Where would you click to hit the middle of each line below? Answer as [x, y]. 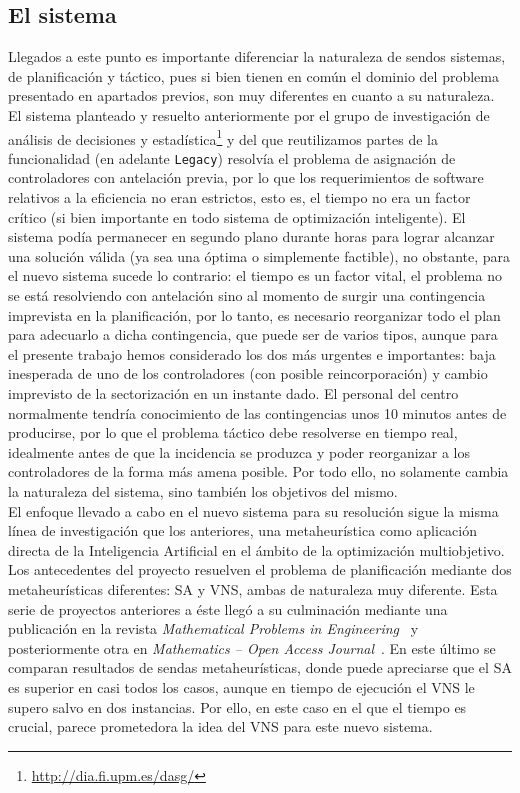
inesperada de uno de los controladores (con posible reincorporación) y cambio [248, 373]
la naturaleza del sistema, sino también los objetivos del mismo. [203, 490]
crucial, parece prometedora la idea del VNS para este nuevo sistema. [220, 726]
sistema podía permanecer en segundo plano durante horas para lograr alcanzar [251, 236]
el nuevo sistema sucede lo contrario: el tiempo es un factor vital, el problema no [255, 275]
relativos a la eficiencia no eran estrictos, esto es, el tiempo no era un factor [239, 197]
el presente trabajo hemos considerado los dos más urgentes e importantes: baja [252, 353]
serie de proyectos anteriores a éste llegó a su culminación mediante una [228, 608]
